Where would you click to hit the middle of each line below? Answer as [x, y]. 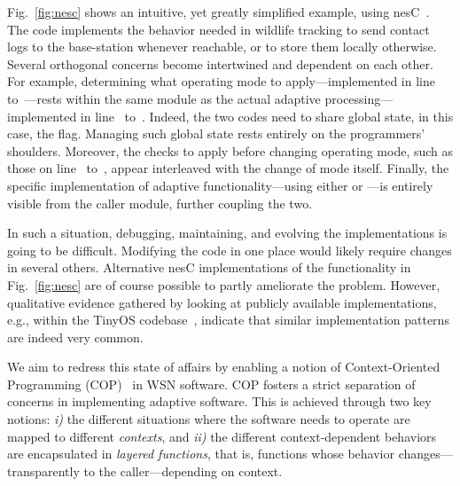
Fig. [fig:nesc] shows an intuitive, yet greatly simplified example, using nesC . [218, 12]
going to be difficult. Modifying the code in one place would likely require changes [230, 250]
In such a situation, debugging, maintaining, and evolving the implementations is [227, 233]
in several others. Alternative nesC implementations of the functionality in [209, 267]
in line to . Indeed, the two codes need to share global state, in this [267, 116]
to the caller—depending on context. [183, 470]
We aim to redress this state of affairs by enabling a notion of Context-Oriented [224, 367]
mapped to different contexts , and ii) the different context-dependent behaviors [222, 436]
